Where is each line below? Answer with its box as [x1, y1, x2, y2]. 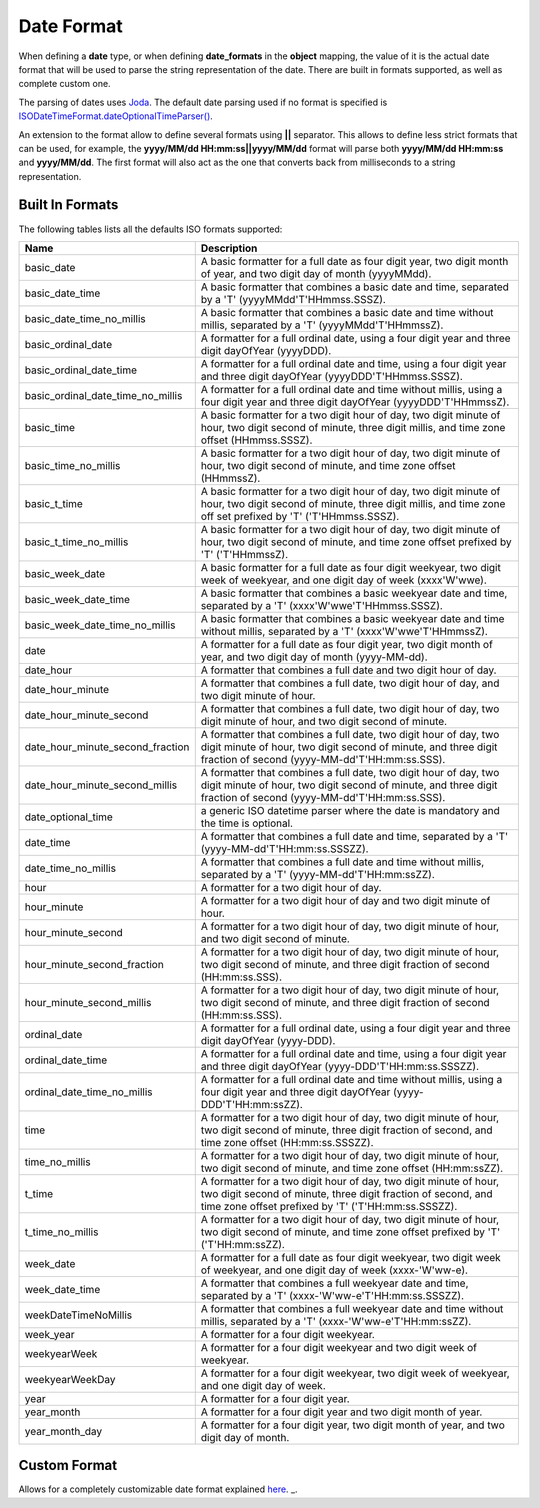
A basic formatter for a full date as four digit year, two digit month [200, 254, 509, 268]
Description [200, 241, 258, 255]
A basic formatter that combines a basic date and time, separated [200, 280, 510, 294]
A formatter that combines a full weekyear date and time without [200, 1301, 504, 1315]
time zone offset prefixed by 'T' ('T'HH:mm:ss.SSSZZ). [200, 1199, 458, 1213]
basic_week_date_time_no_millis [24, 618, 176, 632]
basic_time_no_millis [24, 458, 121, 472]
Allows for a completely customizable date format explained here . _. [18, 1483, 298, 1495]
